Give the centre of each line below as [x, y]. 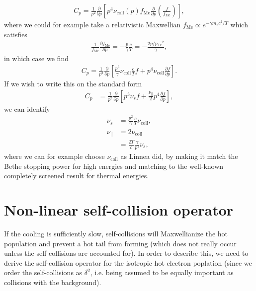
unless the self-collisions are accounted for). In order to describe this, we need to [126, 253]
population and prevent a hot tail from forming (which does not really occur [120, 243]
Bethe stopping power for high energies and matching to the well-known [114, 166]
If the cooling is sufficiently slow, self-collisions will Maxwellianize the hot [116, 234]
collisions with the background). [53, 282]
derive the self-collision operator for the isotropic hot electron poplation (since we [128, 262]
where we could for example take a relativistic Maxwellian [92, 25]
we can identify [27, 109]
